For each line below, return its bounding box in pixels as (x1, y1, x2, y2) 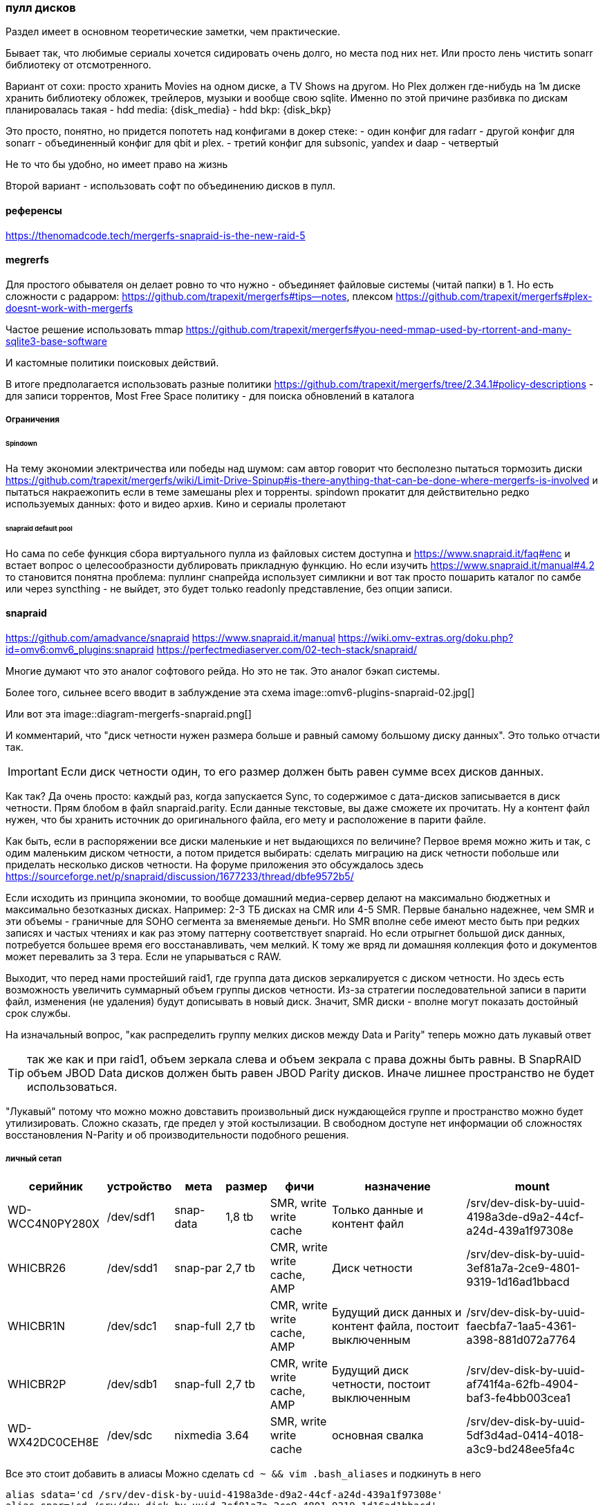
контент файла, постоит (331, 1318, 459, 1333)
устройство (106, 1179, 172, 1193)
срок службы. (6, 1007, 71, 1019)
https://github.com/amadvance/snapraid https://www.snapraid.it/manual (6, 631, 335, 644)
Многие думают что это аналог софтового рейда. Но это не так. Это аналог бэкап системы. (6, 664, 440, 677)
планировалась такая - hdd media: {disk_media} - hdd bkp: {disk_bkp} (6, 104, 332, 116)
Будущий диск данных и (331, 1305, 462, 1319)
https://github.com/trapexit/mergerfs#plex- (395, 290, 593, 302)
